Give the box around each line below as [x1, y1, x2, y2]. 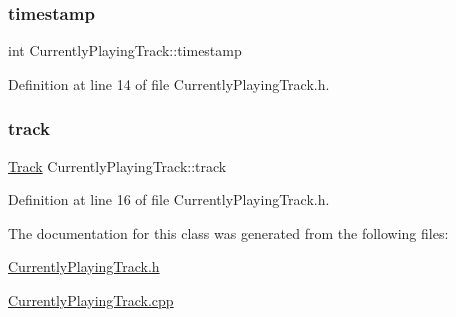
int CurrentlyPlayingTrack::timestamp [8, 40, 242, 61]
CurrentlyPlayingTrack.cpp [8, 290, 174, 310]
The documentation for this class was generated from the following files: [8, 222, 449, 243]
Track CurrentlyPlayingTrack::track [8, 155, 227, 176]
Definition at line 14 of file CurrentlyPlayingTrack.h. [8, 73, 330, 94]
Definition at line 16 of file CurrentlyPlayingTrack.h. [8, 189, 330, 210]
